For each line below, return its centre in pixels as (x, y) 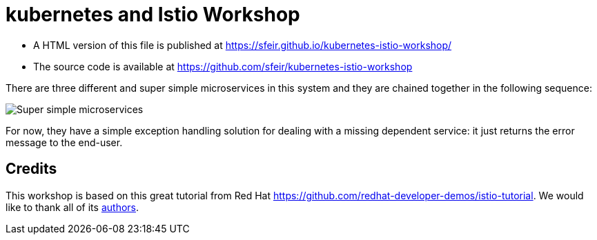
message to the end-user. (64, 142)
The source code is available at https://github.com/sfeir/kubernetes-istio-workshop (223, 66)
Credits (31, 169)
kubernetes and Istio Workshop (153, 14)
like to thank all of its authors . (72, 207)
